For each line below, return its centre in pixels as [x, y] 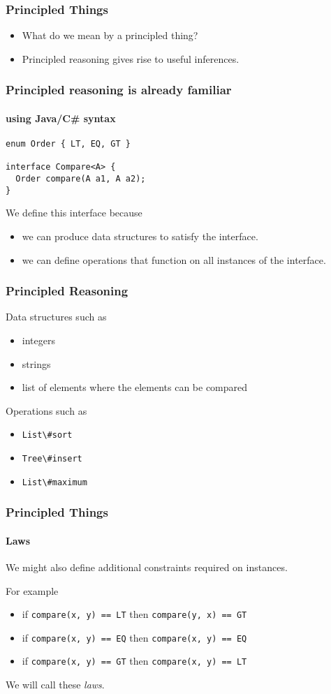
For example [32, 590]
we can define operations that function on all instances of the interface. [174, 259]
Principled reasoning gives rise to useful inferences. [131, 58]
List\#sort [47, 435]
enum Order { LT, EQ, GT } [68, 144]
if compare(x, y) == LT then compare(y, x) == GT [134, 614]
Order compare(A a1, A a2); [81, 179]
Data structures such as [56, 317]
